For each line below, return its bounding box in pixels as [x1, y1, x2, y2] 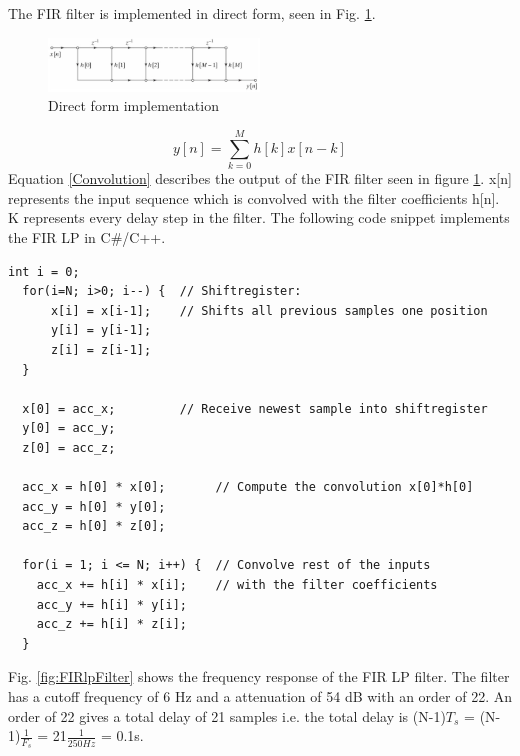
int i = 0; [8, 264, 80, 279]
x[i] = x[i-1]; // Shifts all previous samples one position [50, 303, 488, 318]
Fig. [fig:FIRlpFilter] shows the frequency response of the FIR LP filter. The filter [8, 666, 510, 687]
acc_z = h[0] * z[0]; [22, 519, 166, 534]
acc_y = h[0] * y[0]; [22, 499, 166, 514]
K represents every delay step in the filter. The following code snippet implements [8, 207, 510, 228]
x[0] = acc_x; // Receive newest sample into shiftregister [22, 401, 488, 416]
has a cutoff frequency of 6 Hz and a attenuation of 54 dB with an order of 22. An [8, 686, 512, 707]
